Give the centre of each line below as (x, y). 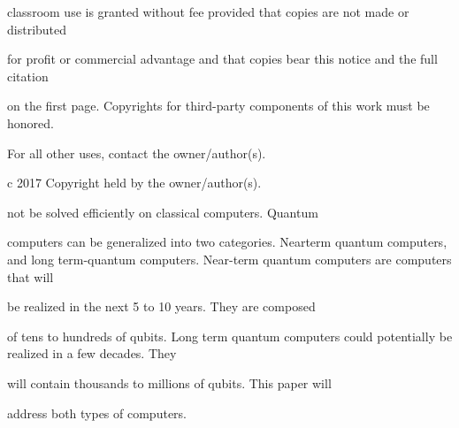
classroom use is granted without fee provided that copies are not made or (208, 11)
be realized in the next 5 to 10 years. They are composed (161, 306)
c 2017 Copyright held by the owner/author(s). (134, 183)
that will (31, 276)
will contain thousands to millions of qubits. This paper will (169, 382)
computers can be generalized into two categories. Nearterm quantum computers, (227, 242)
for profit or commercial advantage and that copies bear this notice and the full (222, 59)
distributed (37, 29)
